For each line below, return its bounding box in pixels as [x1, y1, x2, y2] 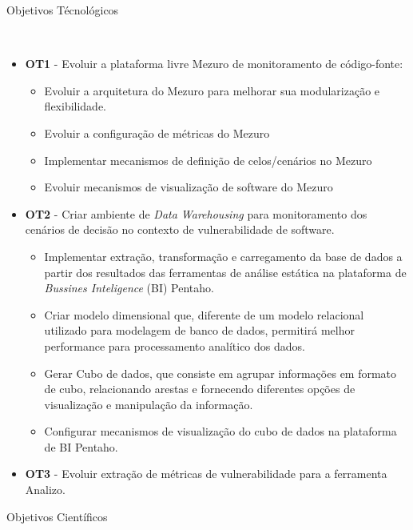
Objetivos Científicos [6, 508, 108, 524]
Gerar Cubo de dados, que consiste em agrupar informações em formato [44, 364, 397, 381]
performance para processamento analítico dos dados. [44, 337, 305, 354]
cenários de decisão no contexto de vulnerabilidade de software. [25, 221, 335, 238]
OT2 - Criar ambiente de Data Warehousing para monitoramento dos [25, 205, 367, 222]
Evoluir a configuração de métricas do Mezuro [44, 124, 270, 141]
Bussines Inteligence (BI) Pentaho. [44, 279, 214, 296]
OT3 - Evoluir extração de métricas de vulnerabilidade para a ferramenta [25, 465, 387, 482]
